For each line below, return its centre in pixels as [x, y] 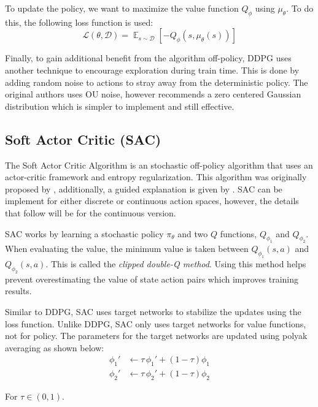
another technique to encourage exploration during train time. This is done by [152, 70]
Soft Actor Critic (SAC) [83, 139]
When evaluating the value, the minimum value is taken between [127, 249]
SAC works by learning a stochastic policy [84, 233]
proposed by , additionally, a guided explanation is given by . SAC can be [144, 188]
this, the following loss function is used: [79, 22]
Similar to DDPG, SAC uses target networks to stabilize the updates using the [153, 311]
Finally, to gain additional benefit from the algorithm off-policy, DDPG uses [148, 58]
